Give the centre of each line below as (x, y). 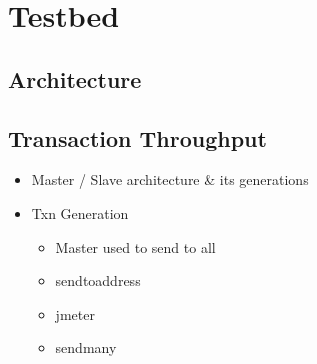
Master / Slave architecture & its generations (170, 179)
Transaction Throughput (137, 137)
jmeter (75, 313)
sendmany (86, 347)
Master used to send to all (135, 246)
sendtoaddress (98, 280)
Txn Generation (80, 212)
